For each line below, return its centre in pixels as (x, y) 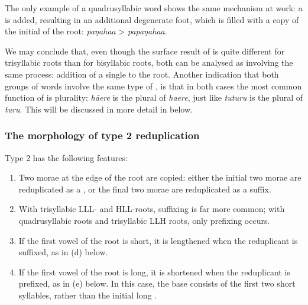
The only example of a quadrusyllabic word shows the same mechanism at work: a (154, 8)
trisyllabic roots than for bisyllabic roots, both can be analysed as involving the (149, 62)
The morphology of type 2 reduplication (102, 135)
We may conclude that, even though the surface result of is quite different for (145, 51)
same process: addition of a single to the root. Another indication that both (142, 74)
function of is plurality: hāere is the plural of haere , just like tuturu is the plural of (154, 97)
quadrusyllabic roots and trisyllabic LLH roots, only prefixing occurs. (144, 220)
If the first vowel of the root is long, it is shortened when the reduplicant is (154, 272)
